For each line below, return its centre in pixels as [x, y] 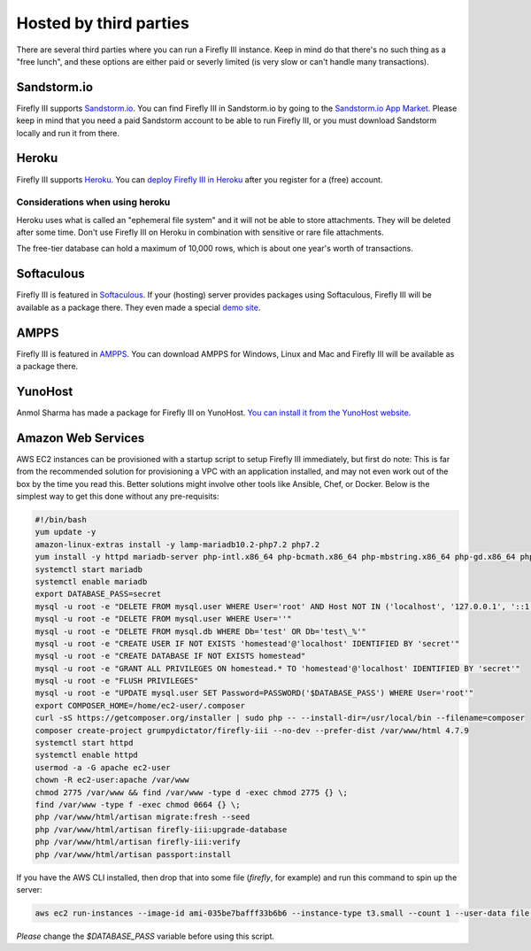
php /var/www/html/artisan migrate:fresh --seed [142, 817]
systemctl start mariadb [89, 569]
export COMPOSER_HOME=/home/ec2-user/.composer [140, 705]
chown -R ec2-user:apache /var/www [112, 780]
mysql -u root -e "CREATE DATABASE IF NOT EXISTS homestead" [170, 656]
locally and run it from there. [68, 133]
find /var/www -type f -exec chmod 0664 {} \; [138, 804]
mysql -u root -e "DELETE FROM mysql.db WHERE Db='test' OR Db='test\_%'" [201, 631]
